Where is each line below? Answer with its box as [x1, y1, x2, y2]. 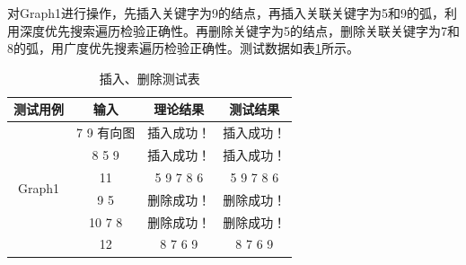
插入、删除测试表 [99, 68, 200, 87]
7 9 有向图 [76, 123, 136, 142]
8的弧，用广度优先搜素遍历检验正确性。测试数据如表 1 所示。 [7, 39, 359, 57]
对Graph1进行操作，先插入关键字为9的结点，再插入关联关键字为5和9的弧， [7, 4, 445, 22]
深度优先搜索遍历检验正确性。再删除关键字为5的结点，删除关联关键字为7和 [19, 21, 460, 40]
